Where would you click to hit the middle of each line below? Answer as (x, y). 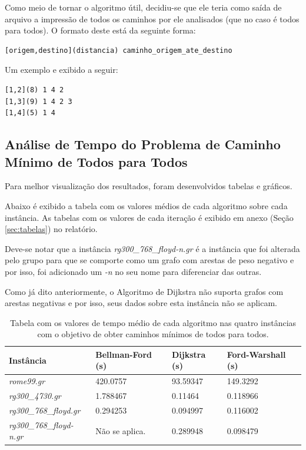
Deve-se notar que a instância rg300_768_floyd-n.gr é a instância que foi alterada (152, 248)
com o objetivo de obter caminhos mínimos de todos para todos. (153, 334)
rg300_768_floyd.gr (45, 410)
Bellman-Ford (124, 354)
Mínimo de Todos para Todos (96, 161)
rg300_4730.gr (35, 396)
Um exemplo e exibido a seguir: (61, 70)
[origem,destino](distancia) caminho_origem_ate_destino (119, 50)
